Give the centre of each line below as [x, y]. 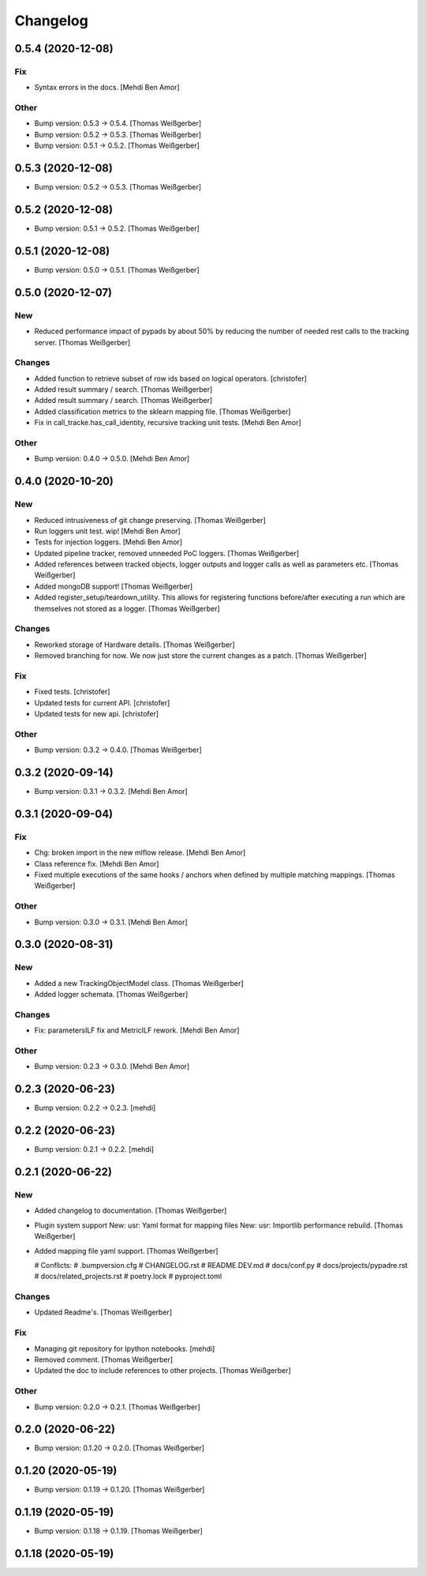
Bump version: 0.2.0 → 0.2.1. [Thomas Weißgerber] [117, 1407]
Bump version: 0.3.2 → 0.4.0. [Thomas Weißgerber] [118, 750]
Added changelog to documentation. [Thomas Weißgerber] [131, 1211]
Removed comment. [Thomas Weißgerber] [104, 1360]
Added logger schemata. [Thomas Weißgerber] [111, 995]
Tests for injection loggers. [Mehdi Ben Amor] [108, 542]
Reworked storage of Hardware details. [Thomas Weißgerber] [135, 645]
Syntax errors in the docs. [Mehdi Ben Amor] [107, 88]
